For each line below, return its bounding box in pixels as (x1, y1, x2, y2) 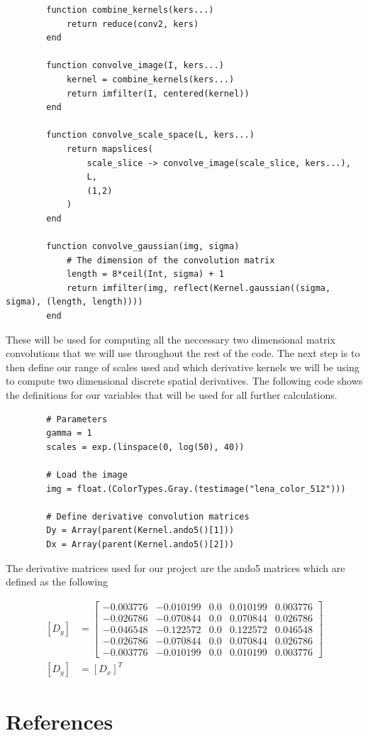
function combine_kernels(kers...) (46, 5, 214, 15)
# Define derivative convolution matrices (46, 511, 250, 522)
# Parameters (46, 414, 108, 424)
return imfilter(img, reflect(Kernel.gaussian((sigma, (66, 282, 331, 293)
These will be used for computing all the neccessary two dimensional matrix (6, 331, 335, 346)
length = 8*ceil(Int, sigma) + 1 (66, 269, 224, 280)
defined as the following (6, 574, 108, 589)
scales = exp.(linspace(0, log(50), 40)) (46, 441, 245, 452)
